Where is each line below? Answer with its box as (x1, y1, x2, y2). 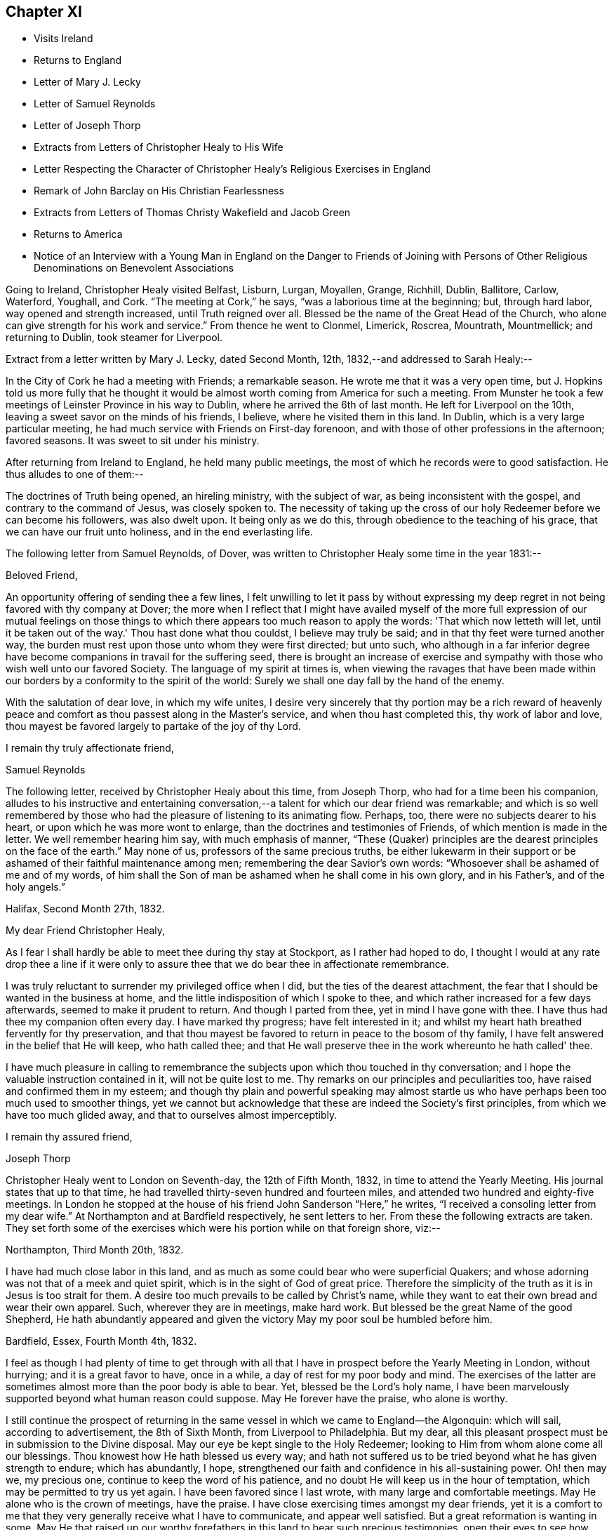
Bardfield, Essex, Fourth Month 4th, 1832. (6, 1335, 197, 1348)
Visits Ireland (34, 32, 93, 45)
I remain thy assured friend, (6, 1131, 133, 1143)
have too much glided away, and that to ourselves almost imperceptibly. (6, 1109, 338, 1122)
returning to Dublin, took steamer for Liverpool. (6, 331, 222, 344)
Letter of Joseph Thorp (34, 119, 141, 132)
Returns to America (34, 228, 123, 241)
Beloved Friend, (6, 569, 78, 582)
